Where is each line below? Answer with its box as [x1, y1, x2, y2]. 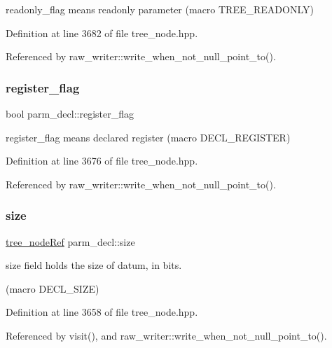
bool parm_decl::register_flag [6, 106, 134, 120]
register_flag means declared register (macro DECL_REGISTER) [6, 130, 291, 144]
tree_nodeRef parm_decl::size [6, 234, 135, 249]
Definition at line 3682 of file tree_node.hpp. [6, 25, 198, 40]
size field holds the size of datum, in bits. [6, 258, 182, 272]
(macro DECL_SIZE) [6, 281, 99, 295]
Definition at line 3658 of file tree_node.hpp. [6, 305, 198, 319]
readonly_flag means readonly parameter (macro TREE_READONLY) [6, 2, 314, 16]
